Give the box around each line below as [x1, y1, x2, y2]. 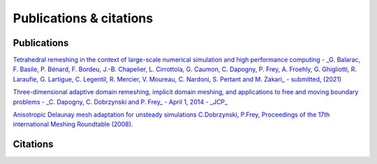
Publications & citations [13, 10, 154, 26]
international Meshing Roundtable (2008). [13, 120, 133, 128]
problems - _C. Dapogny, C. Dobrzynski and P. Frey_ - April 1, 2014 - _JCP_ [13, 98, 228, 106]
